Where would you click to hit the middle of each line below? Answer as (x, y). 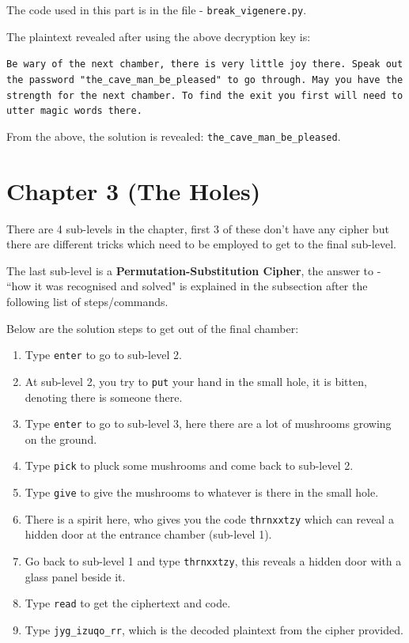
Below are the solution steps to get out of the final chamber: (153, 328)
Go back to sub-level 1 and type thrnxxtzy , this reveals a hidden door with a (213, 560)
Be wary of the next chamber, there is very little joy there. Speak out (205, 64)
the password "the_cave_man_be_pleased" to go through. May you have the (205, 79)
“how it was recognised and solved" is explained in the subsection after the (187, 286)
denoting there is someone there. (104, 397)
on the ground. (61, 439)
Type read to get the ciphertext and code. (128, 603)
